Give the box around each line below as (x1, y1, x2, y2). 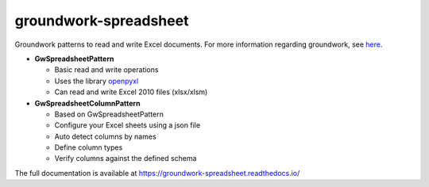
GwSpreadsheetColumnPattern (34, 98, 141, 108)
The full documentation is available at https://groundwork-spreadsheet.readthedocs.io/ (14, 168, 300, 177)
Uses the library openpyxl (54, 76, 139, 86)
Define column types (54, 143, 123, 152)
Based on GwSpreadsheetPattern (54, 109, 164, 119)
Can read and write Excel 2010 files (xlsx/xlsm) (54, 87, 208, 97)
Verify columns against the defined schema (54, 154, 197, 163)
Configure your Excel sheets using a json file (54, 120, 201, 130)
